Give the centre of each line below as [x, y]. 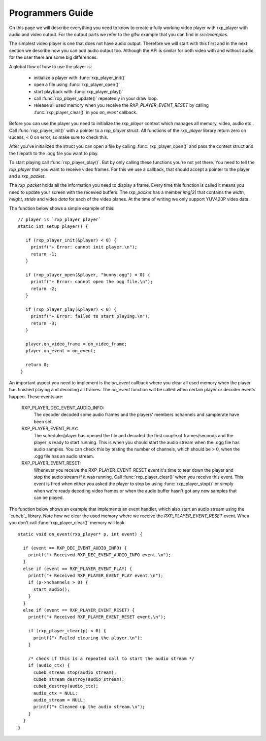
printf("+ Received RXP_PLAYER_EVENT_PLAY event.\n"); [96, 576]
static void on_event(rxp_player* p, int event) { [80, 534]
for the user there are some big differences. [53, 57]
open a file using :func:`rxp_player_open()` [77, 84]
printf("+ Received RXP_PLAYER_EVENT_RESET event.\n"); [97, 617]
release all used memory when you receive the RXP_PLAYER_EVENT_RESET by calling [121, 105]
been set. [43, 421]
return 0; [37, 365]
